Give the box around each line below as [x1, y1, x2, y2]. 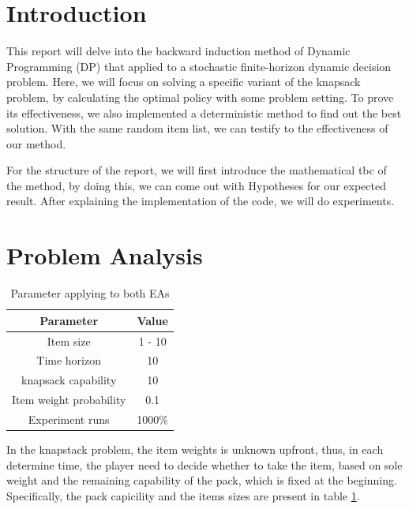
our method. [6, 135, 66, 152]
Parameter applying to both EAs [10, 285, 170, 301]
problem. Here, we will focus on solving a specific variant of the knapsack [6, 73, 361, 90]
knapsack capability [21, 372, 117, 388]
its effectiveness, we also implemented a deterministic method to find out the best [6, 104, 402, 121]
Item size [47, 332, 91, 349]
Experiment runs [28, 411, 110, 427]
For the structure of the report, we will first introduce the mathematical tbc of [6, 162, 387, 178]
